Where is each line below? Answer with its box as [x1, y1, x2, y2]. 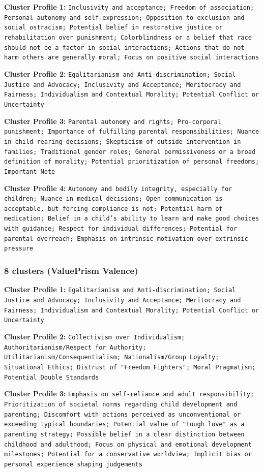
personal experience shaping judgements [4, 460, 143, 468]
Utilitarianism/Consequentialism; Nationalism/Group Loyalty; [4, 354, 219, 361]
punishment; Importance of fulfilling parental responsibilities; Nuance [4, 128, 259, 136]
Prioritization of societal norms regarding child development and [4, 400, 238, 408]
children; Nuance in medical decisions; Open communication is [4, 195, 223, 203]
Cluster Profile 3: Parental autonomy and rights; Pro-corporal [4, 115, 221, 126]
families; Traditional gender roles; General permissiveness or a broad [4, 148, 255, 155]
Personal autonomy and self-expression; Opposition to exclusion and [4, 14, 245, 21]
